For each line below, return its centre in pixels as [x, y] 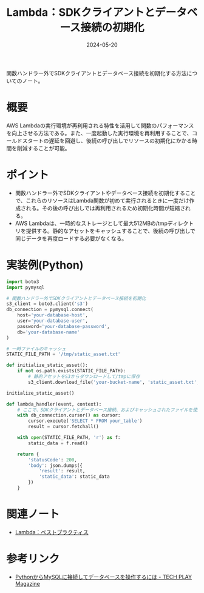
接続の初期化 [112, 28]
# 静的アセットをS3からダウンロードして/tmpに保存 [84, 377]
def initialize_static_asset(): [47, 365]
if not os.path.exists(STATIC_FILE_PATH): [72, 371]
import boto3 [23, 282]
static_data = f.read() [58, 443]
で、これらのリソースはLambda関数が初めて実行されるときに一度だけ [102, 200]
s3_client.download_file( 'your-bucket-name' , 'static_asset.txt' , [114, 382]
